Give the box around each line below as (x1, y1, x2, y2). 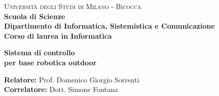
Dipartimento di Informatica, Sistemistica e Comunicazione (4, 21, 215, 31)
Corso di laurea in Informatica (4, 30, 112, 41)
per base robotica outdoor (4, 57, 97, 67)
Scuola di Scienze (4, 11, 65, 21)
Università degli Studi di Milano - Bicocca (4, 1, 142, 11)
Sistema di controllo (4, 47, 75, 58)
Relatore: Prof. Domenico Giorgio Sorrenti (4, 74, 139, 84)
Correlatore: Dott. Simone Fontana (4, 84, 118, 94)
